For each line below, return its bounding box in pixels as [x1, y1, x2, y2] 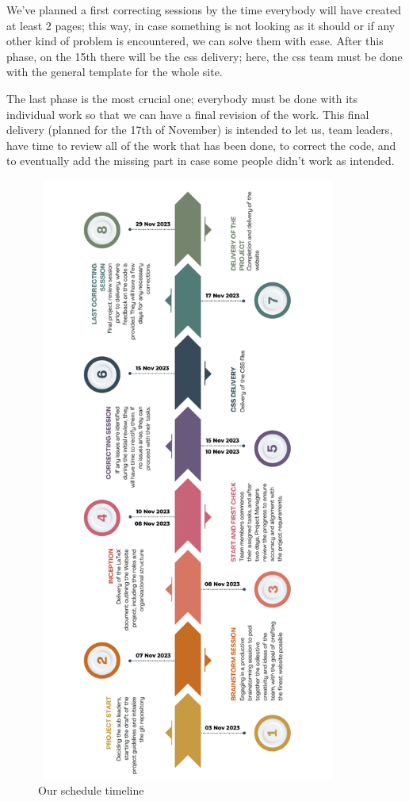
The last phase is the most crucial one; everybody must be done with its [6, 90, 358, 106]
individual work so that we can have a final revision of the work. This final [6, 105, 369, 122]
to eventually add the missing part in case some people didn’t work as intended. [6, 152, 395, 169]
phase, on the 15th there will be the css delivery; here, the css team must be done [6, 48, 403, 64]
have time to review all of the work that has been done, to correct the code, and [6, 136, 396, 153]
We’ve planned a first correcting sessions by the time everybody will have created [6, 2, 401, 17]
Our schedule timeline [38, 782, 144, 799]
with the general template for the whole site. [6, 63, 223, 80]
